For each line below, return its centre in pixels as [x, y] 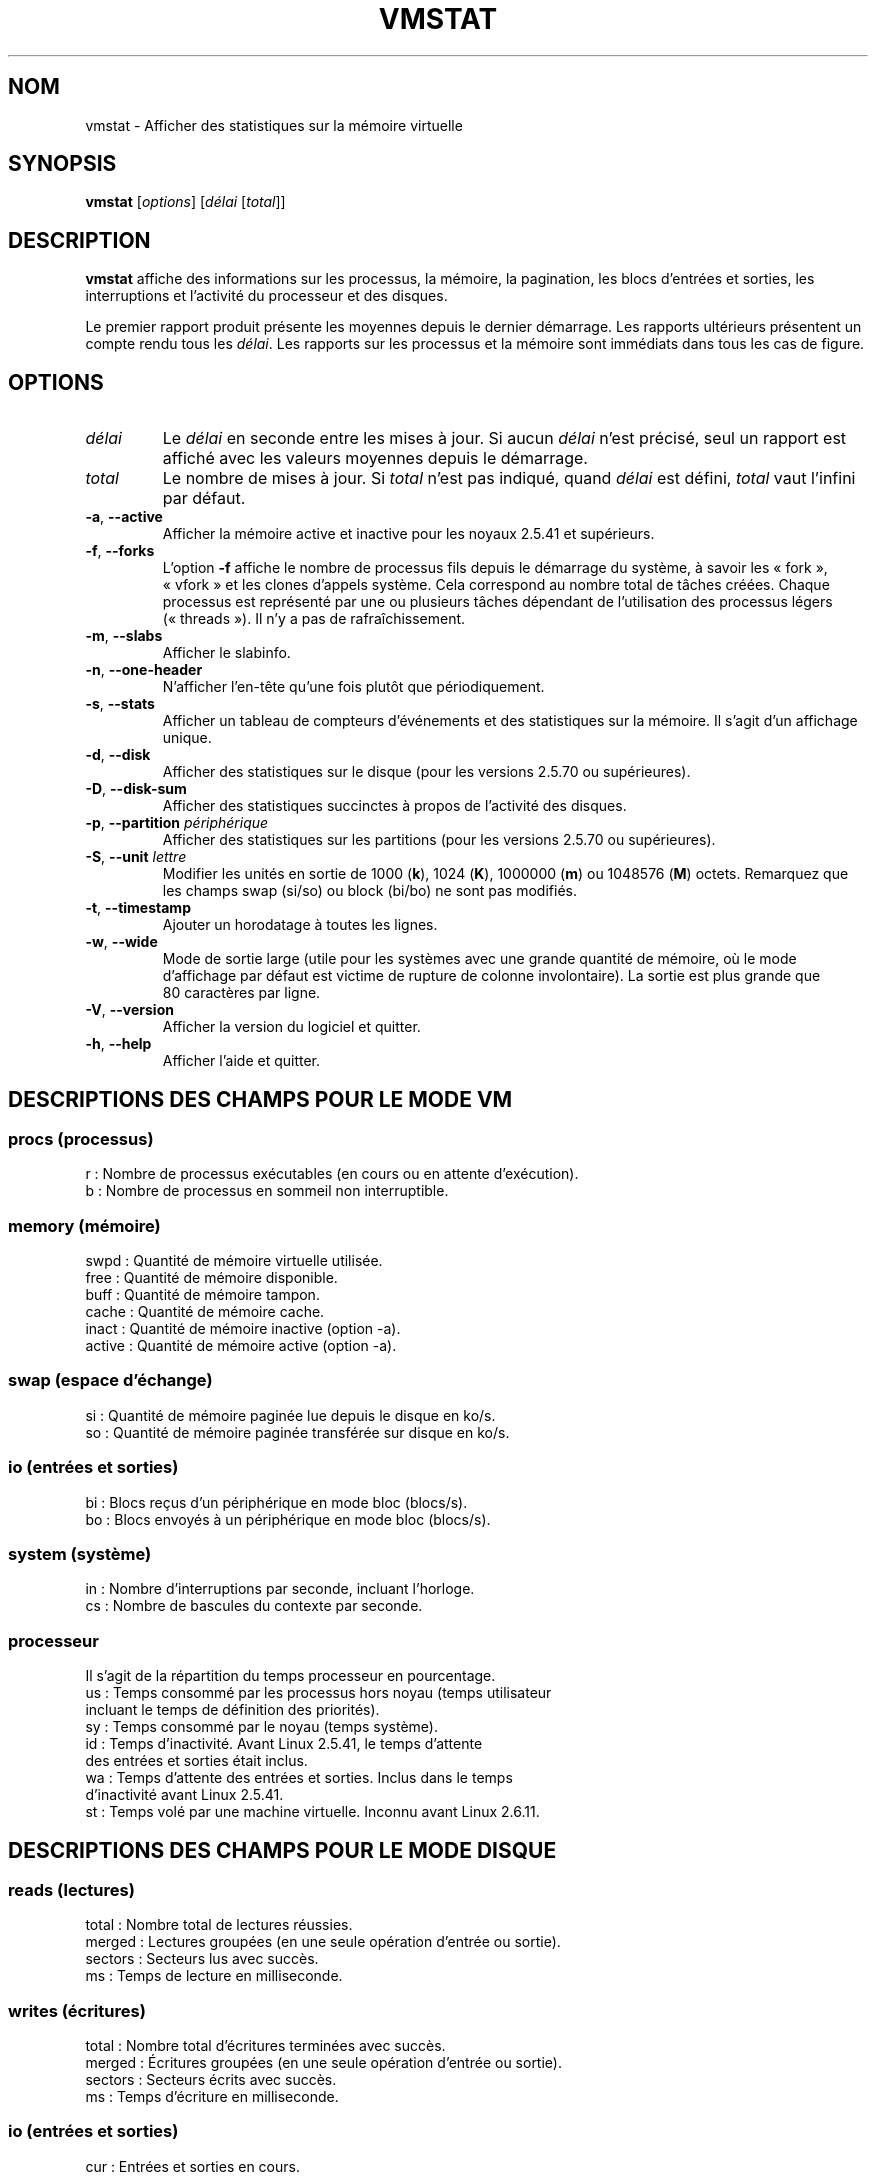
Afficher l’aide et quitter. [241, 1061]
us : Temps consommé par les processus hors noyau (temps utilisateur [318, 1693]
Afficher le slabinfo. [226, 653]
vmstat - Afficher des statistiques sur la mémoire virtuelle [274, 125]
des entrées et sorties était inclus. [196, 1761]
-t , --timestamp [138, 908]
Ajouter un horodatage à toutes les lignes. [300, 925]
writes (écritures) [77, 2010]
